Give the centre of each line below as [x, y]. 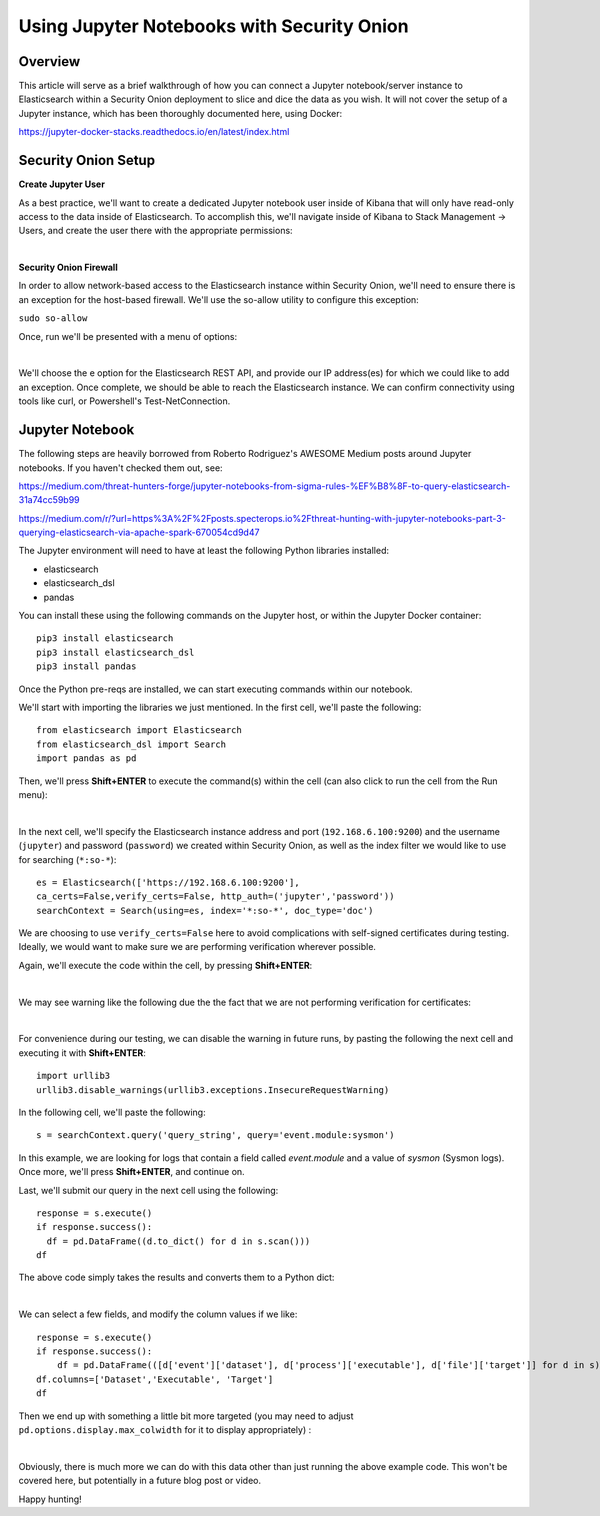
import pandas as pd [86, 758]
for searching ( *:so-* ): [67, 859]
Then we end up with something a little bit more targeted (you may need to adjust [186, 1416]
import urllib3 [73, 1076]
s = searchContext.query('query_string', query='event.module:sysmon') [215, 1135]
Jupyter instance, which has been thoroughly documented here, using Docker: [180, 113]
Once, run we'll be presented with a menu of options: [128, 336]
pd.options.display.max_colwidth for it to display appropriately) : [165, 1429]
